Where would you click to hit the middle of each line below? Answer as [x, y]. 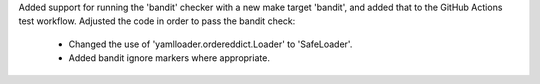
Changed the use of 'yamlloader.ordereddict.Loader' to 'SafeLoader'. [210, 44]
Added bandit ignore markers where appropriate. [169, 58]
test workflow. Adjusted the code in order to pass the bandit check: [157, 21]
